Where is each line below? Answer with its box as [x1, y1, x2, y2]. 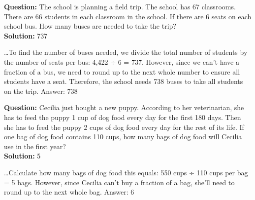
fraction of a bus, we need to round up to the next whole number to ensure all [4, 66, 240, 77]
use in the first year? [4, 141, 66, 151]
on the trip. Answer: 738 [4, 85, 78, 96]
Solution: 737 [4, 30, 48, 40]
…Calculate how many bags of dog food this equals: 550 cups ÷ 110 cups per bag [4, 167, 248, 177]
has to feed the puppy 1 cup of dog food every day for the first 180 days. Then [4, 112, 241, 122]
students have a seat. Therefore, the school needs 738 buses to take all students [4, 76, 243, 86]
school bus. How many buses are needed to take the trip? [4, 21, 176, 31]
